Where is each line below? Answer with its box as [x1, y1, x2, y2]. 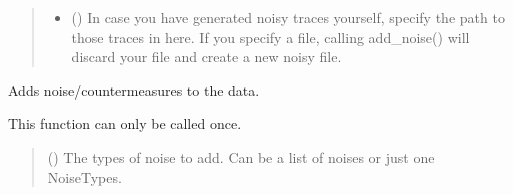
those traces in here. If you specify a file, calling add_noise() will [71, 26, 470, 47]
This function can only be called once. [8, 113, 242, 134]
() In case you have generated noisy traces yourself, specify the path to [71, 7, 505, 27]
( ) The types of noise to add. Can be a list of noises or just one [47, 146, 435, 167]
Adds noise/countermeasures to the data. [8, 79, 260, 100]
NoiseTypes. [47, 166, 122, 187]
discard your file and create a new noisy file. [71, 46, 342, 67]
